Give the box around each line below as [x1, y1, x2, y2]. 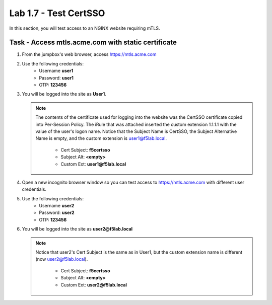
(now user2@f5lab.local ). [35, 256, 88, 262]
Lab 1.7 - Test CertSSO [9, 8, 105, 19]
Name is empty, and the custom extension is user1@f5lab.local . [35, 135, 167, 141]
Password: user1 [39, 74, 74, 81]
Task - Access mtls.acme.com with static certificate [9, 38, 177, 47]
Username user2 [39, 203, 75, 209]
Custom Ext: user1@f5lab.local [60, 161, 126, 167]
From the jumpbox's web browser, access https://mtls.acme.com [22, 51, 157, 57]
